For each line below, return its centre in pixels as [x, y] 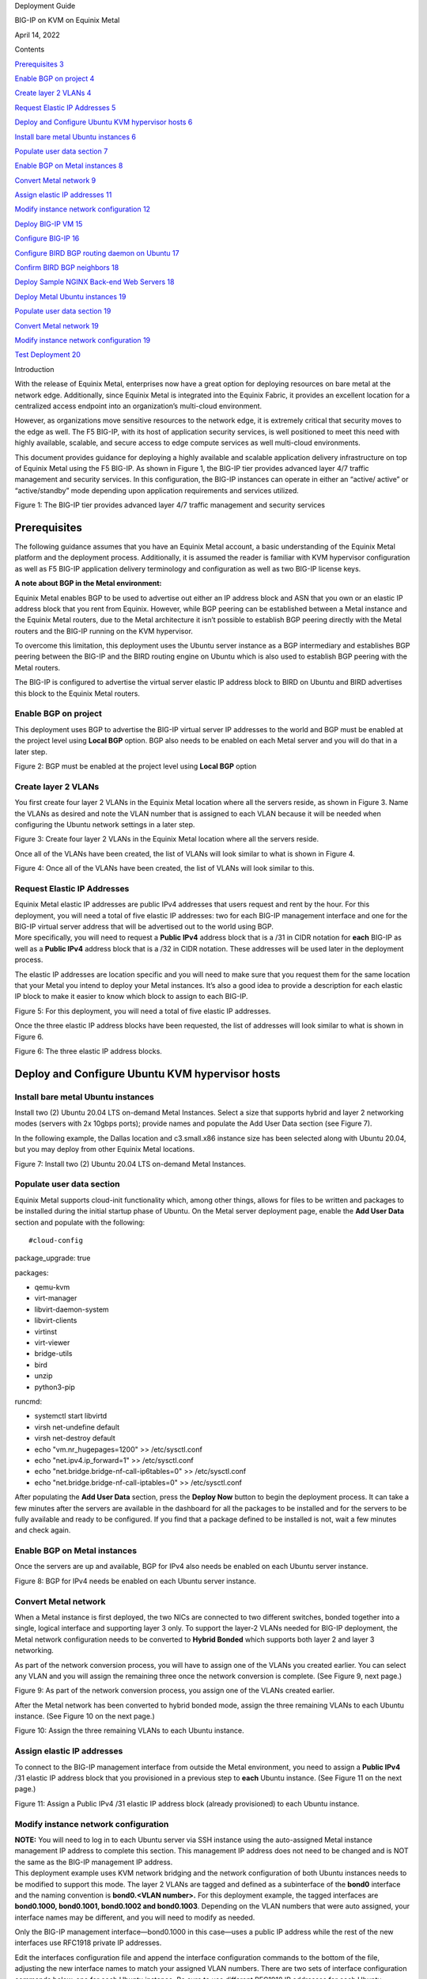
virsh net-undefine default [77, 1427]
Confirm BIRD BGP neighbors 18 [67, 268]
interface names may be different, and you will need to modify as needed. [135, 1917]
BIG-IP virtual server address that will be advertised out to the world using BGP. [144, 926]
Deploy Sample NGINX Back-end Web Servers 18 [94, 282]
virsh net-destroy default [75, 1438]
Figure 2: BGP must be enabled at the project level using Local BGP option [136, 766]
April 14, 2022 [38, 35]
